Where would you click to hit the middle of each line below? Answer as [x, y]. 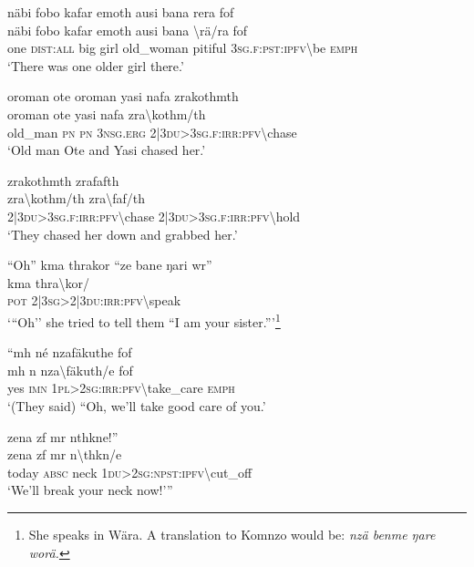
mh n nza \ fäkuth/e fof [70, 370]
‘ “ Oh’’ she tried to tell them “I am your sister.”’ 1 [144, 320]
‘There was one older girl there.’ [96, 65]
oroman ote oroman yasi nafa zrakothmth [123, 96]
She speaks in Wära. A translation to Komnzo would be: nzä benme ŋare [232, 534]
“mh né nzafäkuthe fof [70, 352]
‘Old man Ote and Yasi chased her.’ [107, 150]
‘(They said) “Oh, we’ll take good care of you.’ [137, 405]
